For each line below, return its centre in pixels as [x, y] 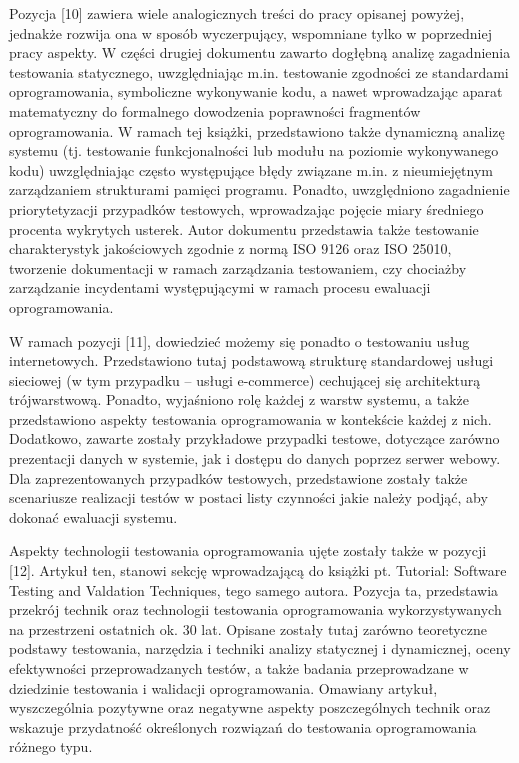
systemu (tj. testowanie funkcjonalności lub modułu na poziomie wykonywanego [254, 150]
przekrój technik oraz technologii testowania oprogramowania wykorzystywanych [255, 609]
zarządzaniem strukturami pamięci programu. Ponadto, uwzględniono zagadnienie [259, 189]
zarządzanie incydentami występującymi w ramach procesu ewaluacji [220, 287]
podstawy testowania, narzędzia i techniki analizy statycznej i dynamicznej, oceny [260, 648]
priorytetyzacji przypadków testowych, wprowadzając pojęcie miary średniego [246, 208]
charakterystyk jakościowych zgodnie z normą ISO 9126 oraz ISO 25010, [230, 248]
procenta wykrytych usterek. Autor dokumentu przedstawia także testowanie [244, 228]
